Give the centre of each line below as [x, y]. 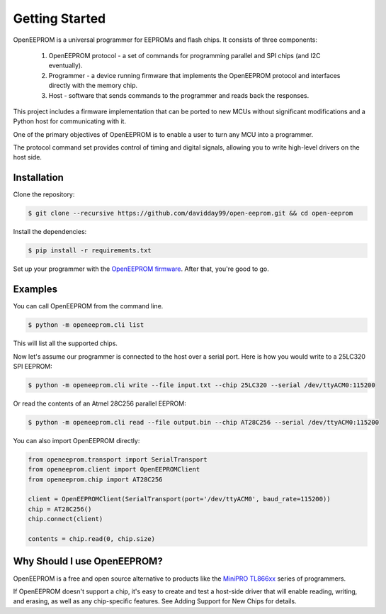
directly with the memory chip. [93, 86]
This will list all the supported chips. [66, 343]
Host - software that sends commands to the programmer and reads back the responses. [179, 95]
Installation [38, 178]
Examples [35, 290]
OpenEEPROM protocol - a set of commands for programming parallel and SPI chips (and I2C [185, 55]
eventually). [66, 66]
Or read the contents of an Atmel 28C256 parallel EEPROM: [100, 403]
